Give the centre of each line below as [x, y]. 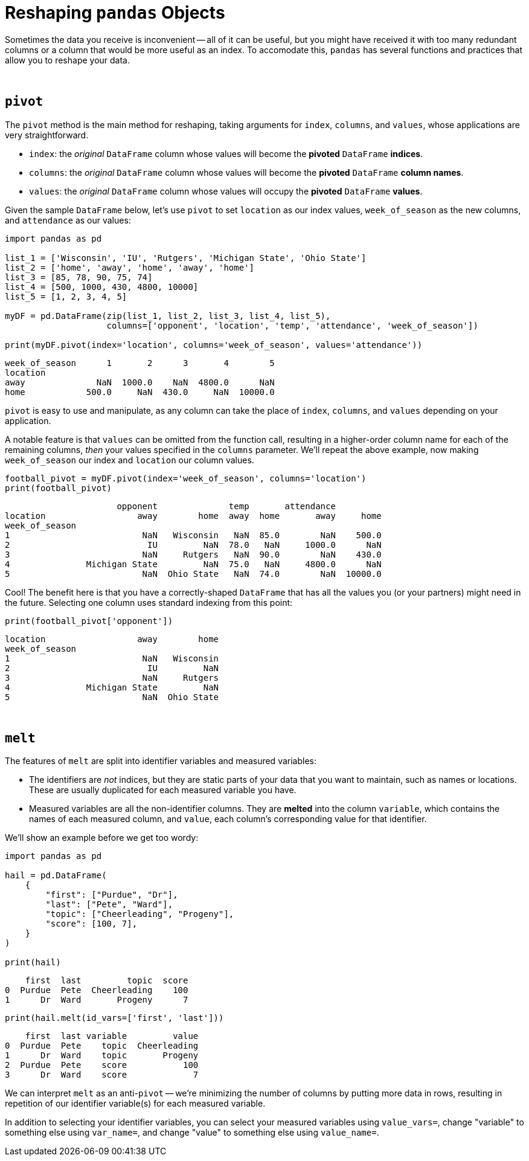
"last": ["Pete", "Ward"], [109, 905]
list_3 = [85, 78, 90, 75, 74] [79, 277]
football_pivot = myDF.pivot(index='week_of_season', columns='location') [186, 478]
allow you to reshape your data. [68, 60]
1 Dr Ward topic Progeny [102, 1056]
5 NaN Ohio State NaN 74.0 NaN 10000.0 [193, 574]
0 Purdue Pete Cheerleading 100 [97, 990]
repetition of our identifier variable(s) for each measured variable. [135, 1104]
